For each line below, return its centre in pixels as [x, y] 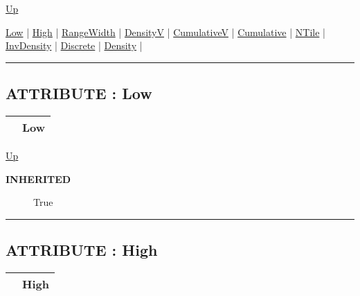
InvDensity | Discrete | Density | [74, 45]
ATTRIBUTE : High [82, 250]
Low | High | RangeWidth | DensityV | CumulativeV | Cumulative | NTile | [165, 32]
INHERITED [38, 179]
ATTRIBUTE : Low [79, 93]
